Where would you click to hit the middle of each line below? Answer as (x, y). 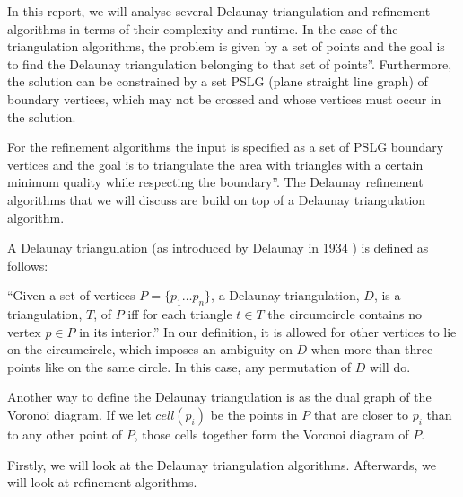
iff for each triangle (180, 314)
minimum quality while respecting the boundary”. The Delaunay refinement (215, 182)
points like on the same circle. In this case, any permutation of (179, 366)
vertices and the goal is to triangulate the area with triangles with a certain (215, 164)
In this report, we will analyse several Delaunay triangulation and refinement (219, 11)
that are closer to (361, 415)
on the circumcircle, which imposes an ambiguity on (150, 349)
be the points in (254, 415)
